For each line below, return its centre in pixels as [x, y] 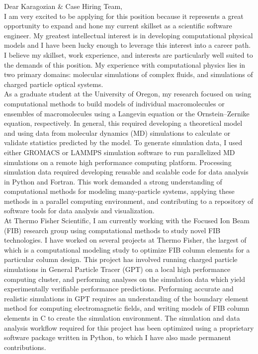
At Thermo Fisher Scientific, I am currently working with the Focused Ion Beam [127, 221]
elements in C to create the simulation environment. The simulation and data [122, 318]
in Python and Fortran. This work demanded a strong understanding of [113, 181]
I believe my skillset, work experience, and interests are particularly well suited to [129, 54]
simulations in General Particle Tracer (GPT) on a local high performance [117, 269]
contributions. [25, 347]
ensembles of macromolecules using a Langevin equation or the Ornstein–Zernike [127, 113]
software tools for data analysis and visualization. [79, 211]
